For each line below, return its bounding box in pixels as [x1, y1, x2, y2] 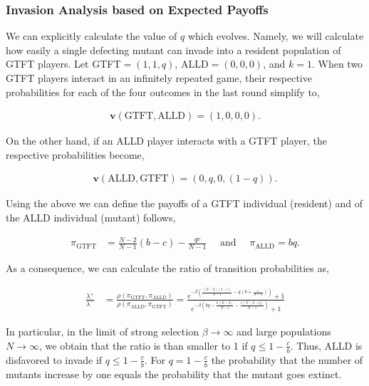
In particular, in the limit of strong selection [6, 324, 199, 339]
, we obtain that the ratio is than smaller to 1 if [38, 338, 248, 353]
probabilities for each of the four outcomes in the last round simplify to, [6, 84, 320, 99]
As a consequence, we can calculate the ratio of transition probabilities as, [6, 261, 329, 275]
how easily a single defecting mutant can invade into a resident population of [6, 42, 341, 57]
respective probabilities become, [6, 147, 145, 162]
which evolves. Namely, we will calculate [187, 28, 364, 43]
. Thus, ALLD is [290, 338, 363, 353]
